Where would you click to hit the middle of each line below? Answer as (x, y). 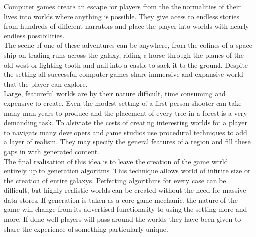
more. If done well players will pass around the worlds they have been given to (123, 219)
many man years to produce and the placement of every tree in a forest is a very (126, 113)
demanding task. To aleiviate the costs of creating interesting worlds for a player (126, 122)
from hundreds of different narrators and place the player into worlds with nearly (127, 26)
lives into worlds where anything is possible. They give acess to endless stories (122, 16)
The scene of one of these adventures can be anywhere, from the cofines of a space (128, 45)
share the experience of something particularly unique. (86, 228)
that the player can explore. (46, 84)
